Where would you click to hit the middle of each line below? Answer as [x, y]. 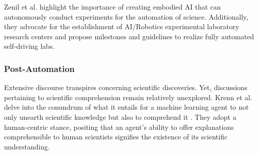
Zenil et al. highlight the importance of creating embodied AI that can [112, 7]
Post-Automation [39, 68]
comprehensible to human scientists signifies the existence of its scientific [116, 137]
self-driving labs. [29, 46]
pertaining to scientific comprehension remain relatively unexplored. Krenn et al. [128, 97]
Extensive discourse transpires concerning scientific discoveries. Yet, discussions [126, 87]
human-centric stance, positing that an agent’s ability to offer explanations [119, 127]
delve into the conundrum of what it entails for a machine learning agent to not [126, 107]
